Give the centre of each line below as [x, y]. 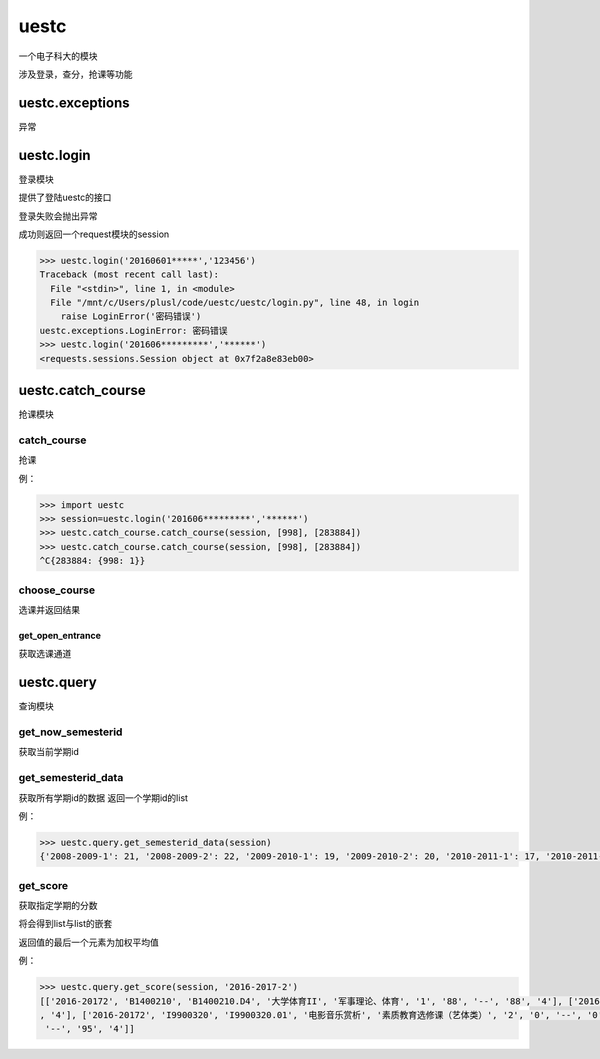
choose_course [56, 590]
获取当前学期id [48, 752]
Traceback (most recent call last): [129, 274]
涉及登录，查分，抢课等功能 [75, 74]
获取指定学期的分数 [58, 906]
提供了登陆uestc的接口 [65, 197]
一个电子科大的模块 [58, 56]
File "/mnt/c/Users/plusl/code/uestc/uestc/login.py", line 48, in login [235, 303]
